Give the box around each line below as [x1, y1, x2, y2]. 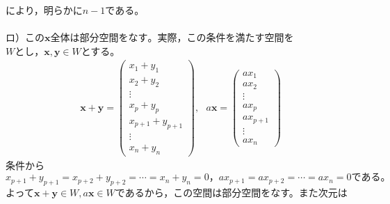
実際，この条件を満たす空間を [157, 30, 294, 45]
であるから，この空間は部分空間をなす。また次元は [115, 185, 348, 200]
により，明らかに [6, 3, 83, 17]
